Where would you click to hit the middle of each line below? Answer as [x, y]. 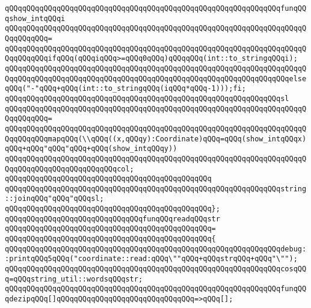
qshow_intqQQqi [35, 18]
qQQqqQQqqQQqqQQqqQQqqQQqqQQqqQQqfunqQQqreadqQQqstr [112, 219]
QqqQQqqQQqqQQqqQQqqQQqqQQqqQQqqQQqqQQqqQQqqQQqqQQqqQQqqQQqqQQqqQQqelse [156, 79]
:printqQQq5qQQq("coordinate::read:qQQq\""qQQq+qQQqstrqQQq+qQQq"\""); [151, 259]
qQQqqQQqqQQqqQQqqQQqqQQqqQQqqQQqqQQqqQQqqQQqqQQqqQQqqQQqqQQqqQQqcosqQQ [156, 269]
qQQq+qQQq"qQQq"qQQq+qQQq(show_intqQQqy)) [91, 149]
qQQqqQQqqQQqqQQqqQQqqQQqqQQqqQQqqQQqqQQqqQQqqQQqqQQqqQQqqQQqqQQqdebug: [156, 249]
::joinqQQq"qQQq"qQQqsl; [54, 199]
